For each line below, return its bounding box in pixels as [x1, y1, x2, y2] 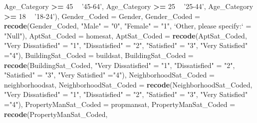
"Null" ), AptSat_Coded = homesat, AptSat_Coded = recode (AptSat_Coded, [4, 30, 247, 40]
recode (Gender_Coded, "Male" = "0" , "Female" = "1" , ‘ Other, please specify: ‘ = [4, 20, 252, 31]
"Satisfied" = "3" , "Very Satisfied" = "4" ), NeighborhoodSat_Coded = [4, 69, 215, 80]
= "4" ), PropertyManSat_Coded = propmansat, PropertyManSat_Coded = [4, 98, 236, 109]
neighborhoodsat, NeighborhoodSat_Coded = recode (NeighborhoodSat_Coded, [4, 79, 253, 89]
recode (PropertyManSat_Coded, [4, 108, 108, 119]
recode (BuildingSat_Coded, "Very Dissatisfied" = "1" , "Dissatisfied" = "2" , [4, 59, 235, 70]
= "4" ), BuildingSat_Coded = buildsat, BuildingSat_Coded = [4, 49, 194, 60]
